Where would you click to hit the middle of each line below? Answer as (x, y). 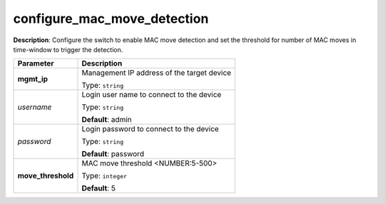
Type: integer (104, 176)
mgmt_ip (33, 79)
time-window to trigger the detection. (68, 49)
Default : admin (107, 120)
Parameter (36, 63)
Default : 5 (98, 188)
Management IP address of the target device (156, 73)
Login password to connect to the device (150, 129)
